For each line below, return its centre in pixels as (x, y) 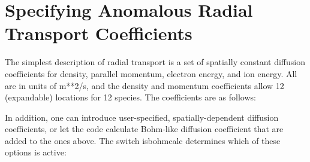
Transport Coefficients (99, 33)
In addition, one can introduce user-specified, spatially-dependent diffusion (142, 117)
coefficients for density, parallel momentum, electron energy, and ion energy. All (151, 73)
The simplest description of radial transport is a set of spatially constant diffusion (155, 62)
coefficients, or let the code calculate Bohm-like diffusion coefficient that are (144, 129)
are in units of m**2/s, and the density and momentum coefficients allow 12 (145, 85)
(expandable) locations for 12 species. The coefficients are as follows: (130, 97)
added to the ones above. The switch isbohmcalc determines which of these (143, 140)
